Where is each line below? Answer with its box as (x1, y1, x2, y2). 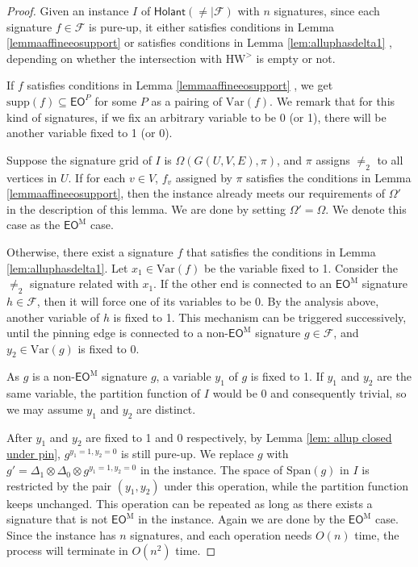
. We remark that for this (270, 92, 395, 109)
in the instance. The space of (140, 461, 283, 478)
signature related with (30, 275, 139, 292)
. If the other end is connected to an (153, 275, 332, 292)
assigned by (175, 169, 232, 186)
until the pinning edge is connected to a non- (6, 324, 229, 341)
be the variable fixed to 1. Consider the (203, 259, 398, 276)
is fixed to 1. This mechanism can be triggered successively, (113, 308, 407, 325)
